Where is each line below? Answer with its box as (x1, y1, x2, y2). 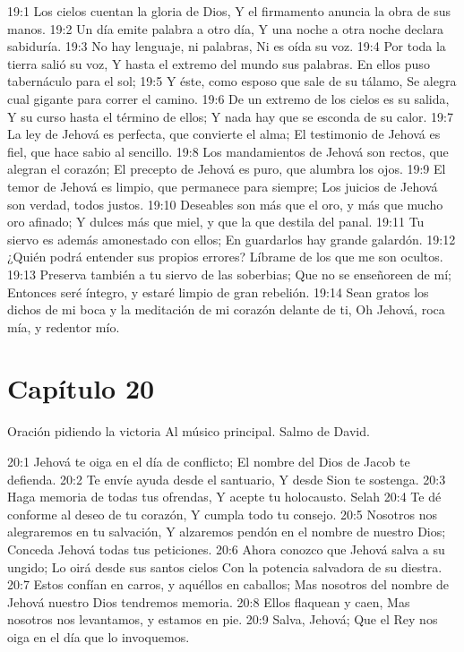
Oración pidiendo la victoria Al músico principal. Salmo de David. (7, 422, 370, 441)
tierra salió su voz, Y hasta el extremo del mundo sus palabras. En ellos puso (7, 54, 430, 73)
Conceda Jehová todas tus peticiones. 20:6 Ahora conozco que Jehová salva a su (7, 539, 445, 558)
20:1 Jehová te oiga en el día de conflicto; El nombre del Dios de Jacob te (7, 452, 410, 470)
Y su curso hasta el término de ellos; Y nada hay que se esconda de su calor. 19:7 (7, 107, 453, 125)
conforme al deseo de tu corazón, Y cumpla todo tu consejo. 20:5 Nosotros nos (7, 504, 437, 523)
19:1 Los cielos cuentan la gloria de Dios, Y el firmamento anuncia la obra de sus (7, 2, 451, 20)
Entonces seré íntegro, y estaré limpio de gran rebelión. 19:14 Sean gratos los (7, 282, 429, 301)
